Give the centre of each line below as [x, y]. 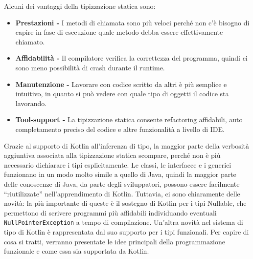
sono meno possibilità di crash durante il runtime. [90, 67]
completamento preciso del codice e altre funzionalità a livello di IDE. [120, 129]
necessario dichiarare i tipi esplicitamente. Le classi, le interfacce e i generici [118, 164]
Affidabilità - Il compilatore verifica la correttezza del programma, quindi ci [131, 58]
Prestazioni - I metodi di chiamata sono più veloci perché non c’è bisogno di [132, 22]
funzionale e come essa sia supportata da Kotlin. [77, 251]
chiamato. [30, 41]
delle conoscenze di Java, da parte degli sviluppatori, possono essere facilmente [122, 183]
